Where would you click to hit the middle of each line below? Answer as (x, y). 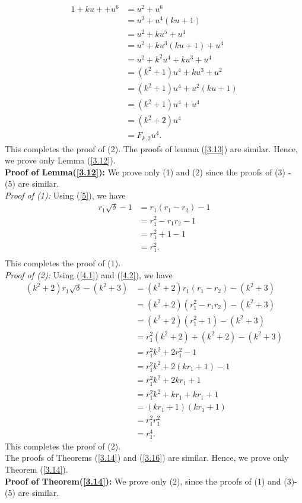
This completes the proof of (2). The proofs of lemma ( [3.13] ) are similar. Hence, (151, 148)
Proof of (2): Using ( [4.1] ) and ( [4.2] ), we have (89, 274)
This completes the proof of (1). (63, 263)
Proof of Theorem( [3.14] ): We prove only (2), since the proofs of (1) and (143, 481)
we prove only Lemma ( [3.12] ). (60, 160)
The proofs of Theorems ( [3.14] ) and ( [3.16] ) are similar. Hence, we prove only (147, 458)
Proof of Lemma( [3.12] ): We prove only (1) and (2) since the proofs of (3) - (148, 172)
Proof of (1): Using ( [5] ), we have (65, 195)
